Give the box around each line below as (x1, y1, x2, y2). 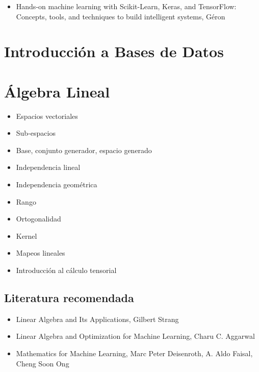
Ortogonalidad (16, 213, 61, 224)
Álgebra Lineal (4, 81, 110, 102)
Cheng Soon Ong (16, 358, 69, 368)
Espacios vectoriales (16, 110, 78, 121)
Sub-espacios (16, 128, 56, 138)
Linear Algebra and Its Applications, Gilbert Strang (16, 313, 179, 324)
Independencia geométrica (16, 179, 97, 190)
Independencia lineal (16, 162, 81, 172)
